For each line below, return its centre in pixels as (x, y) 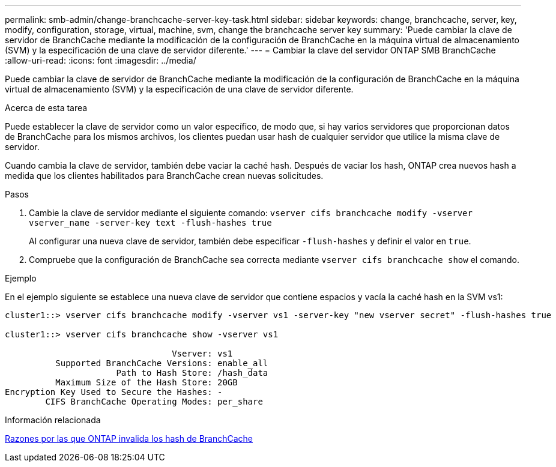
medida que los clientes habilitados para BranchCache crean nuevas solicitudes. (164, 176)
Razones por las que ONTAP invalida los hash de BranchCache (129, 438)
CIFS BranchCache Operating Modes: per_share (154, 402)
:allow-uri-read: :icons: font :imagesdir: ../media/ (101, 60)
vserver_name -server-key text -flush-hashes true (150, 223)
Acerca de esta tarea (46, 108)
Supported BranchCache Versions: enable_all (162, 363)
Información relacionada (53, 420)
